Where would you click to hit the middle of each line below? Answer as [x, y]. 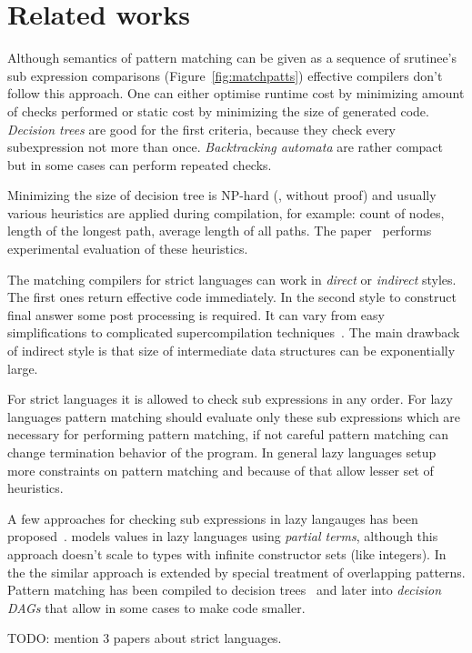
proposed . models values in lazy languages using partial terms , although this [223, 536]
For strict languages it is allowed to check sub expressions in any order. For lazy [230, 399]
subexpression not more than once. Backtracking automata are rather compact [226, 147]
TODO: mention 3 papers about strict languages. [145, 638]
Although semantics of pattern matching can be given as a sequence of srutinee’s [232, 58]
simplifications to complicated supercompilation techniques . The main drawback [234, 332]
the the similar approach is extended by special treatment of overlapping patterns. [236, 572]
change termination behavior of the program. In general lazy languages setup [222, 452]
